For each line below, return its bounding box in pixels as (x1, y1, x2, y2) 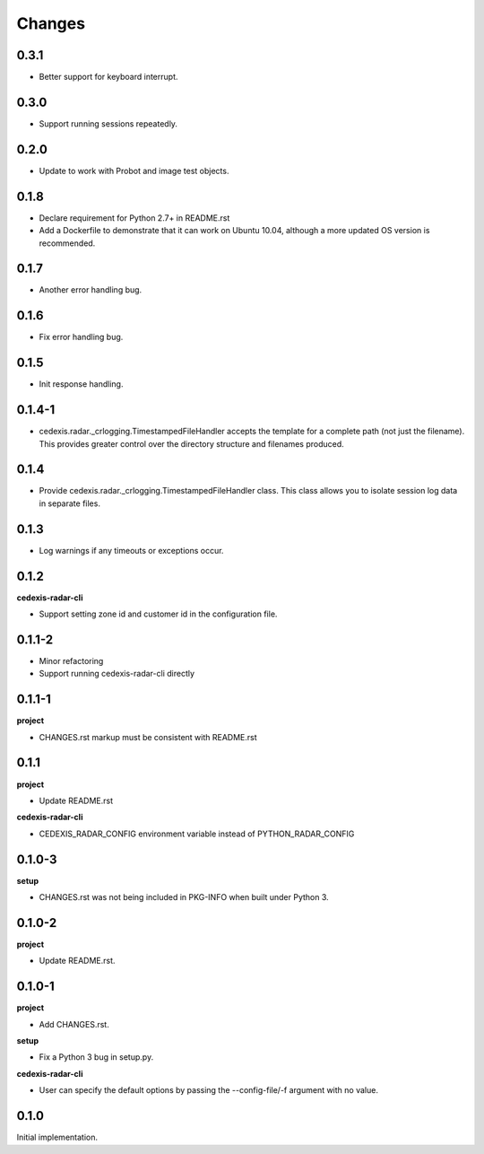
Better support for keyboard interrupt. (39, 72, 178, 83)
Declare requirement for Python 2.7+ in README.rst (39, 212, 230, 223)
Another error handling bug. (39, 284, 143, 295)
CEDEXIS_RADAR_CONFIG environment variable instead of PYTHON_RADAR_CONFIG (39, 828, 355, 839)
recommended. (39, 238, 96, 249)
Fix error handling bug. (39, 332, 124, 343)
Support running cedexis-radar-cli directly (39, 669, 195, 679)
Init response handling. (39, 379, 124, 389)
